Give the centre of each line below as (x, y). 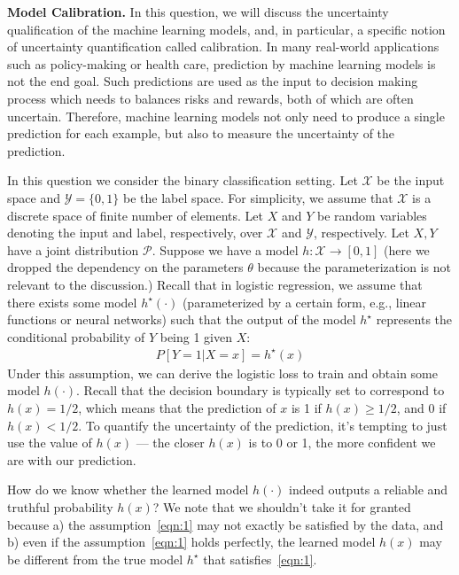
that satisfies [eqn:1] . (260, 559)
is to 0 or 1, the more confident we (342, 443)
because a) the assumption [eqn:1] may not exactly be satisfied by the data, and (226, 524)
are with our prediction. (72, 459)
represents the (414, 319)
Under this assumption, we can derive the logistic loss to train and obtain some (222, 373)
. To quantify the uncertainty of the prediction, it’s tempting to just (263, 425)
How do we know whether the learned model (128, 490)
